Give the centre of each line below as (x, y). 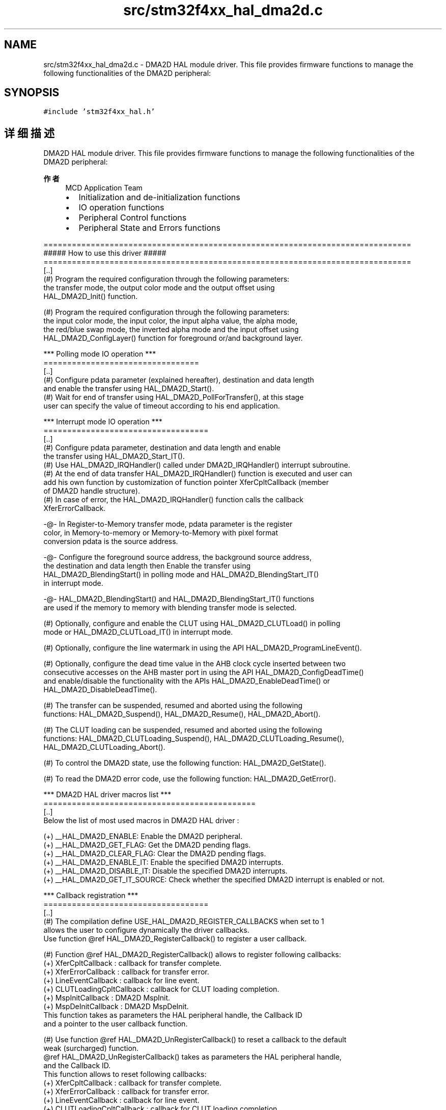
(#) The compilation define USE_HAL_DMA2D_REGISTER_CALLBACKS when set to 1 (184, 922)
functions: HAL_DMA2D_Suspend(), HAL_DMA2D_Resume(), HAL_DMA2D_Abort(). (182, 714)
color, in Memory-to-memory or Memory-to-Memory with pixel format (161, 533)
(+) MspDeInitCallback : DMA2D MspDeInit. (116, 1007)
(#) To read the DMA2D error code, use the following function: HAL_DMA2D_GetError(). (190, 779)
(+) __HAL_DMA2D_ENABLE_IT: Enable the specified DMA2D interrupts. (163, 862)
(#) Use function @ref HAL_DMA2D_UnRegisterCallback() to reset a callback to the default (195, 1040)
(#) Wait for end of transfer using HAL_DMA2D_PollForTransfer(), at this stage (174, 397)
